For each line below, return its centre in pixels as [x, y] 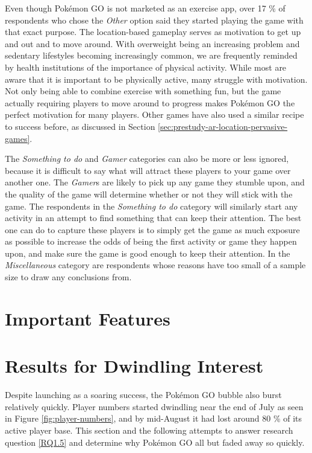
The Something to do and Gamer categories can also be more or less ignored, [147, 159]
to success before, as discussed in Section [80, 126]
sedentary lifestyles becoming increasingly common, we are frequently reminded [151, 55]
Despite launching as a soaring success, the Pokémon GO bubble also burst [143, 395]
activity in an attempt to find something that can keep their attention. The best [153, 218]
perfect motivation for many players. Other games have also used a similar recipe [154, 114]
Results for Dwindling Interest [134, 366]
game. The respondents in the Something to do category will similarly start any [151, 206]
